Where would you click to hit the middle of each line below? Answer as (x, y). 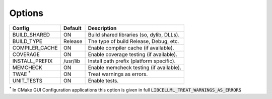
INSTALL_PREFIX (32, 61)
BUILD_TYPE (27, 41)
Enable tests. (103, 80)
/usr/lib (72, 61)
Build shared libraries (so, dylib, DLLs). (134, 34)
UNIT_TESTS (27, 80)
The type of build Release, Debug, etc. (133, 41)
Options (26, 13)
